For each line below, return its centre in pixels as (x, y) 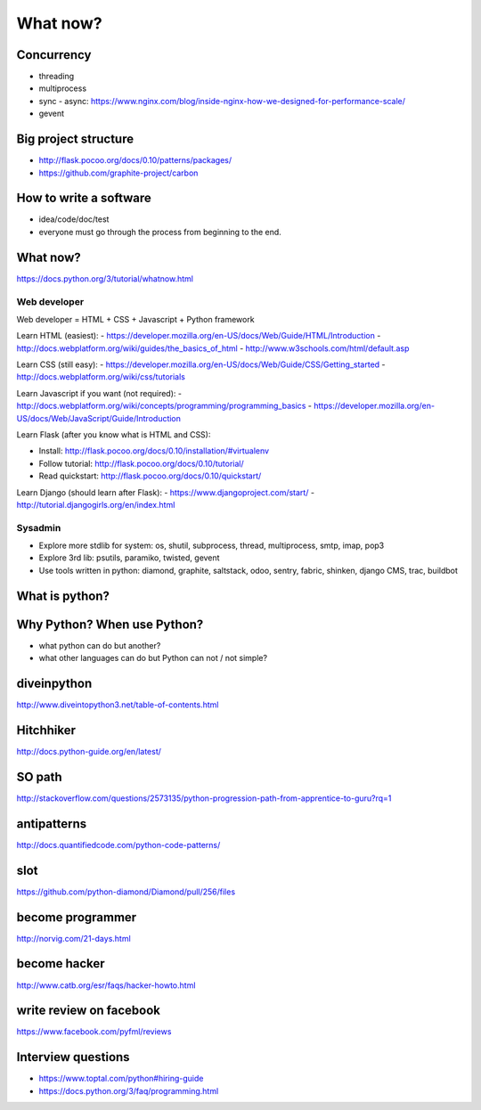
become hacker (61, 963)
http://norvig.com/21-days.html (73, 938)
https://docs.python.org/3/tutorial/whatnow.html (105, 278)
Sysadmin (39, 527)
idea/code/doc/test (74, 219)
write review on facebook (88, 1011)
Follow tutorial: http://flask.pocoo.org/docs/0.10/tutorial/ (141, 463)
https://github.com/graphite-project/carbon (118, 173)
